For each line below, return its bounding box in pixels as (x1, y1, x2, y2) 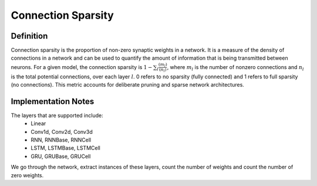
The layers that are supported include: (11, 112, 103, 119)
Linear (31, 120, 46, 127)
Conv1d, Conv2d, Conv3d (31, 128, 93, 135)
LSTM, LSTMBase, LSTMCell (31, 144, 101, 151)
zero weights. (11, 171, 44, 178)
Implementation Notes (11, 97, 95, 106)
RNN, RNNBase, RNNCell (31, 136, 92, 143)
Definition (11, 31, 48, 41)
